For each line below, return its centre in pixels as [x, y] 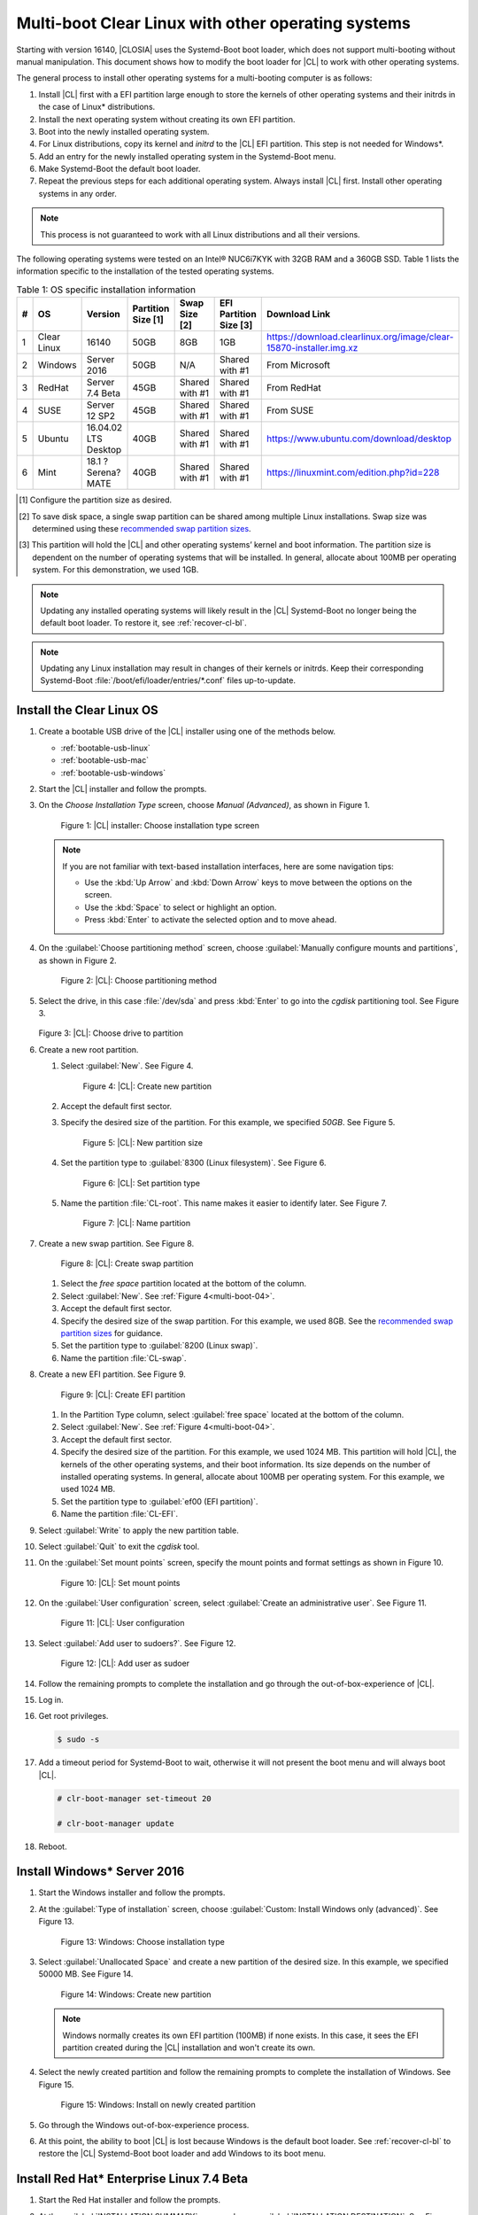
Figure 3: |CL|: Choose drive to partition [111, 1033]
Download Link [299, 315]
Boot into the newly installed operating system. [124, 131]
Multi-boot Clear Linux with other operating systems [213, 23]
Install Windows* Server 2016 [100, 1872]
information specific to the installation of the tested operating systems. [145, 271]
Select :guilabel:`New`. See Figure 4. [127, 1066]
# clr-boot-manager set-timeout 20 [134, 1798]
